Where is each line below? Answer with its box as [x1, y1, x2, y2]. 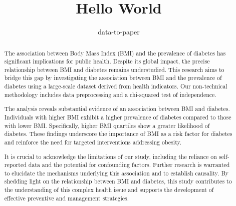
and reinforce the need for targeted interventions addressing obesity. [4, 137, 182, 146]
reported [4, 160, 27, 169]
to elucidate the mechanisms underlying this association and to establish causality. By [4, 168, 229, 177]
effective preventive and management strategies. [4, 193, 129, 202]
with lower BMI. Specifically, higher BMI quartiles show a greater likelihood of [4, 121, 210, 129]
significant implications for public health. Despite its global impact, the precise [4, 57, 210, 65]
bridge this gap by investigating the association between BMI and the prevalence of [4, 73, 222, 82]
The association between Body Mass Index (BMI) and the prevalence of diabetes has [4, 48, 226, 57]
